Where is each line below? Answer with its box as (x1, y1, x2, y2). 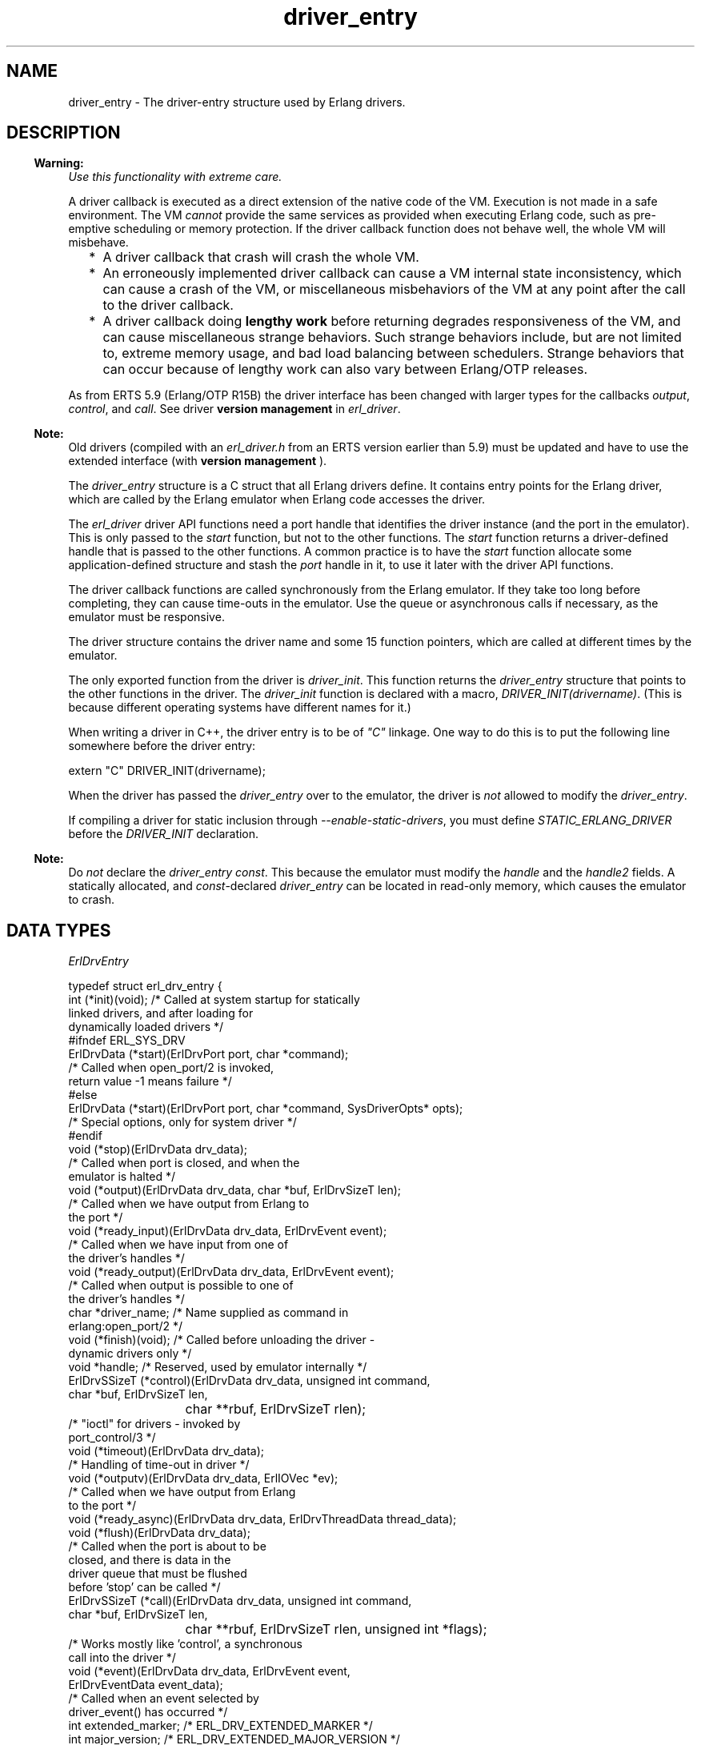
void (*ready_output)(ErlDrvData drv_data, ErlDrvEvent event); (68, 1265, 395, 1279)
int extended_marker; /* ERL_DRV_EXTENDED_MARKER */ (68, 1719, 373, 1733)
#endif (68, 1129, 102, 1143)
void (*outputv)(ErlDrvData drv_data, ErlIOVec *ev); (68, 1471, 338, 1486)
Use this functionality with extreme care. (68, 170, 282, 184)
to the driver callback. (102, 297, 234, 314)
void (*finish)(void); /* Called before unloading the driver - (68, 1333, 375, 1347)
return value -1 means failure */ (68, 1074, 232, 1089)
